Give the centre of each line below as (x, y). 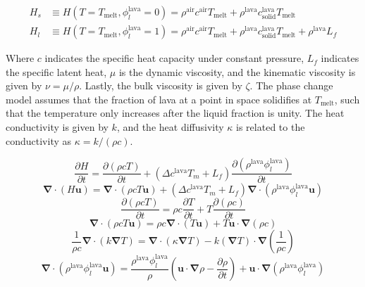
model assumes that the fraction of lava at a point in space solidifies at (159, 99)
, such (347, 99)
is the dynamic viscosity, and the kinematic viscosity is (237, 71)
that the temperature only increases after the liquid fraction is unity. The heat (175, 113)
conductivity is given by (57, 127)
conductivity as (39, 140)
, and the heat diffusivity (170, 127)
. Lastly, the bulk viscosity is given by (161, 85)
